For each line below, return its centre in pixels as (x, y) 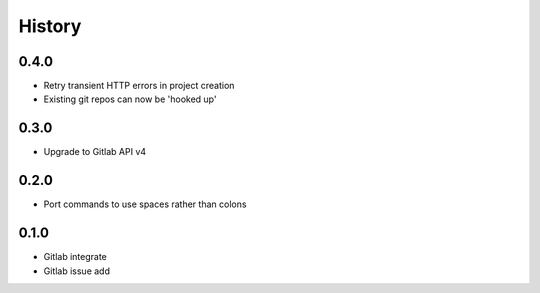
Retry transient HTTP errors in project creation (139, 86)
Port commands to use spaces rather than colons (145, 204)
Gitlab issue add (76, 271)
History (50, 26)
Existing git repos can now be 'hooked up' (130, 99)
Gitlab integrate (75, 257)
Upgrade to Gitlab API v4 (95, 152)
